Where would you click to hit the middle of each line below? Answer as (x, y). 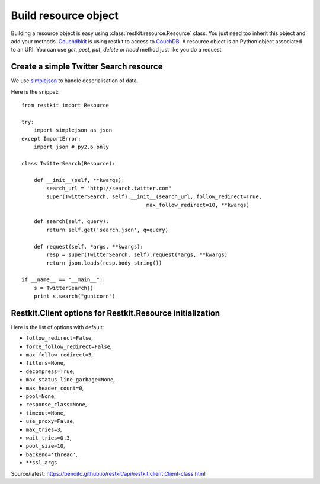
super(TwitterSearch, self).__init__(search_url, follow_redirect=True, (154, 197)
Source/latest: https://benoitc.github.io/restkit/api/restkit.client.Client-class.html (108, 473)
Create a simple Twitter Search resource (87, 67)
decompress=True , (50, 371)
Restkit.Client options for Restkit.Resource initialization (116, 313)
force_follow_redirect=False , (69, 346)
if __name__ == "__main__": (62, 280)
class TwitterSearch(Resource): (68, 163)
